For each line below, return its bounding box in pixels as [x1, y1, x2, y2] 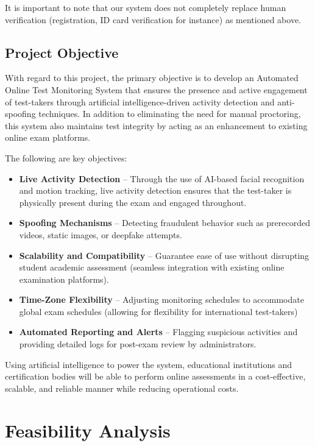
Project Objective [5, 43, 119, 62]
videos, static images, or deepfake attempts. [19, 228, 182, 241]
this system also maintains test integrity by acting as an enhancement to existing [5, 119, 308, 132]
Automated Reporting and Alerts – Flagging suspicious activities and [19, 325, 298, 338]
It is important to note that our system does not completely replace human [5, 1, 286, 13]
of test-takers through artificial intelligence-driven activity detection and [5, 95, 275, 108]
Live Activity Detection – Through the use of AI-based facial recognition [19, 172, 305, 185]
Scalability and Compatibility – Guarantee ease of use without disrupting [19, 249, 310, 261]
